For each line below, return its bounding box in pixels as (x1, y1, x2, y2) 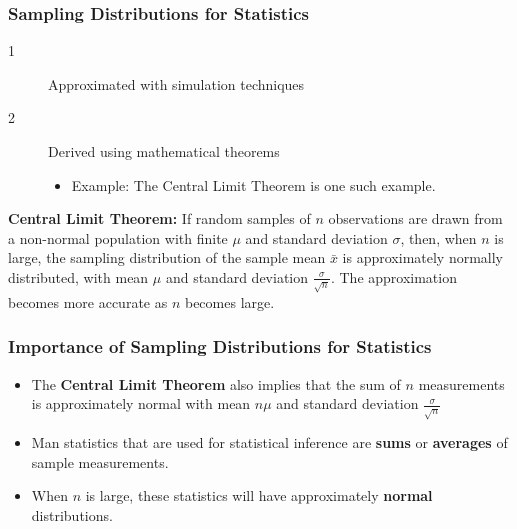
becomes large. (184, 291, 275, 312)
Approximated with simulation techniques (48, 73, 305, 94)
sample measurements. (31, 451, 169, 472)
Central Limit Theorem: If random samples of (8, 208, 311, 229)
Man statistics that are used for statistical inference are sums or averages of (31, 432, 508, 453)
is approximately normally (342, 247, 504, 268)
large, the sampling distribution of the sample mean (8, 247, 326, 268)
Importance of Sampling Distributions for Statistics (8, 334, 432, 359)
